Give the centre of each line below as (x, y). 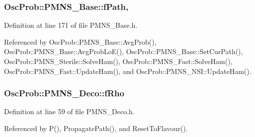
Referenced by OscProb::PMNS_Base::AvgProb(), (80, 41)
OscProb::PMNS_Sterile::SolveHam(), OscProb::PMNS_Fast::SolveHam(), (118, 61)
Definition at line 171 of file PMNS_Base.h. (71, 25)
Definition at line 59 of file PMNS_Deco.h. (69, 111)
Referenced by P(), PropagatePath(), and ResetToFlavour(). (96, 128)
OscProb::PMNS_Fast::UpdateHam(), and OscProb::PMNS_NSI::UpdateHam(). (128, 71)
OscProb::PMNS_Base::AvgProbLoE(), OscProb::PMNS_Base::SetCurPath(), (124, 51)
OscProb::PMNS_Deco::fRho (64, 93)
